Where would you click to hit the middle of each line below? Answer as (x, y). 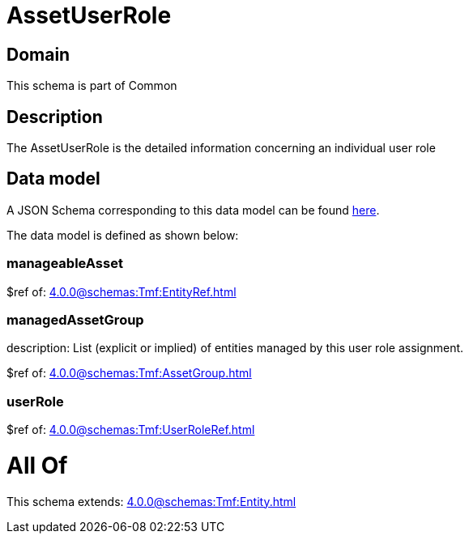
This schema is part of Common (92, 86)
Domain (38, 54)
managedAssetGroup (75, 319)
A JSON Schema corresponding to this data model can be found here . (193, 210)
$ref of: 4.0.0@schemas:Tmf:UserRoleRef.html (131, 430)
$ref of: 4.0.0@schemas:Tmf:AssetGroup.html (129, 373)
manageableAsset (65, 264)
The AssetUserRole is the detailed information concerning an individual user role (221, 148)
